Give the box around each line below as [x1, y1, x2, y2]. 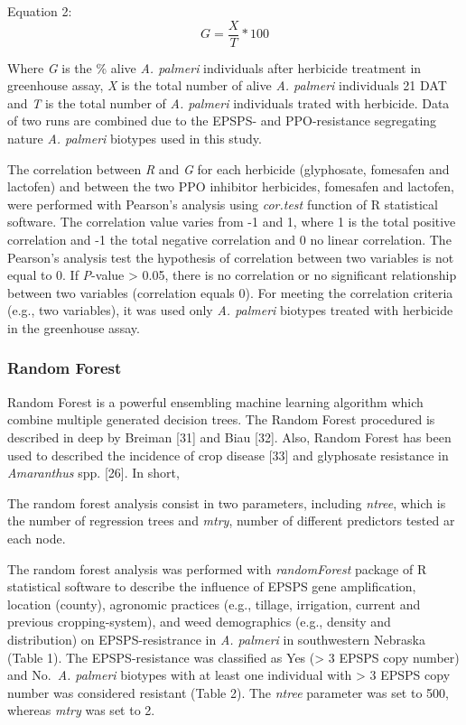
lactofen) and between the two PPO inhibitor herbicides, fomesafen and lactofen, [7, 177, 454, 196]
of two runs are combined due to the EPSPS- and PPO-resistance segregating [7, 111, 437, 130]
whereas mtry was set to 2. [7, 701, 155, 720]
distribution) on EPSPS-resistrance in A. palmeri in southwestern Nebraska [7, 629, 425, 648]
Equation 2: [7, 2, 72, 20]
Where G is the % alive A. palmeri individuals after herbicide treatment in [7, 58, 422, 77]
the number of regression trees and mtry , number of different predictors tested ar [7, 511, 455, 530]
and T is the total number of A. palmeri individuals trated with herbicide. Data [7, 93, 450, 112]
